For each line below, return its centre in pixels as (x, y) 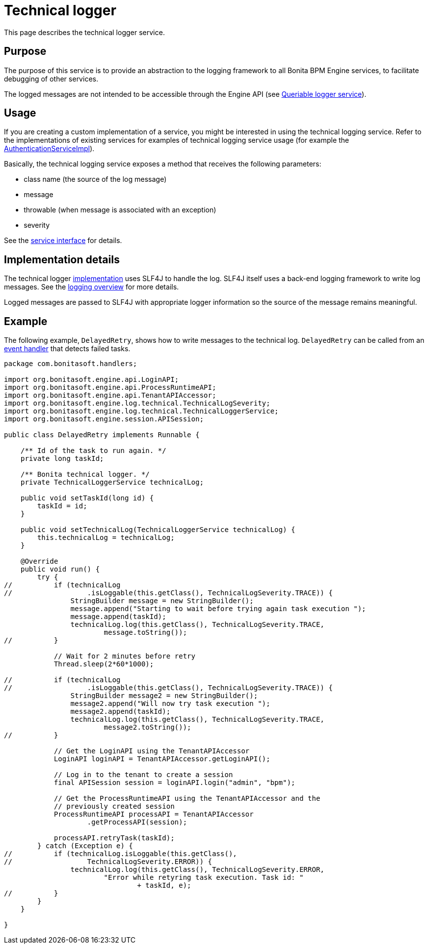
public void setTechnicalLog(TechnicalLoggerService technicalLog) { (158, 530)
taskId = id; (62, 506)
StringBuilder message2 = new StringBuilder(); (164, 696)
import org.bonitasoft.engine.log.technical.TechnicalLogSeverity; (137, 403)
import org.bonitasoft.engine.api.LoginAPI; (92, 380)
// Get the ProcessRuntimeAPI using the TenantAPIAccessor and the (187, 799)
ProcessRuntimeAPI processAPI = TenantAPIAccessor (154, 814)
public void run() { (60, 569)
